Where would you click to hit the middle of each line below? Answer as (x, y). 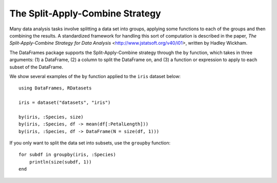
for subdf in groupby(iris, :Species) (67, 155)
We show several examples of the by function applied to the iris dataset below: (95, 76)
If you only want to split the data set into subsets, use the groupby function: (90, 143)
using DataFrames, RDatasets (55, 88)
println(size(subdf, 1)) (60, 162)
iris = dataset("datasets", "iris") (65, 103)
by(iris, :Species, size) (51, 117)
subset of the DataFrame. (36, 67)
